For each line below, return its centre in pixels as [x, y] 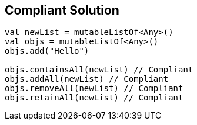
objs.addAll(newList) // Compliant [87, 79]
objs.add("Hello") [47, 51]
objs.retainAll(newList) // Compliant [94, 98]
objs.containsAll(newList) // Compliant [99, 70]
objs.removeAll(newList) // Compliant [94, 88]
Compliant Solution [62, 10]
